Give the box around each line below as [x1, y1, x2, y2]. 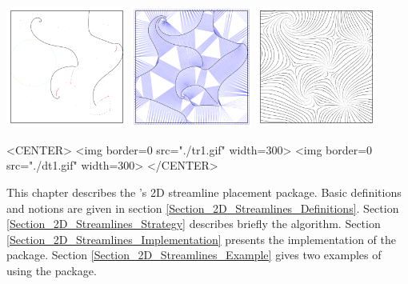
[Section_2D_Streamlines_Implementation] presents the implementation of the [6, 230, 397, 247]
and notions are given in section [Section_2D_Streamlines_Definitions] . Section [6, 199, 399, 216]
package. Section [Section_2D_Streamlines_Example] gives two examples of [6, 246, 382, 263]
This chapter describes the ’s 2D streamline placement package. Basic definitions [6, 183, 402, 200]
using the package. [6, 262, 97, 278]
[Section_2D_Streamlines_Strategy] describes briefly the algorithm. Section [6, 215, 381, 232]
